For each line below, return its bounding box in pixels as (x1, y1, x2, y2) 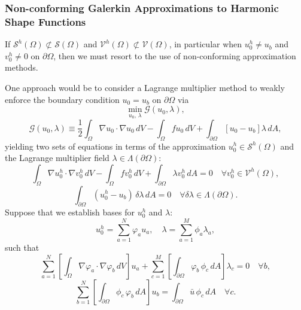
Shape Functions (5, 14, 86, 29)
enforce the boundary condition (5, 93, 120, 105)
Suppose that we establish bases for (5, 206, 135, 218)
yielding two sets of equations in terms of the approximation (5, 139, 226, 152)
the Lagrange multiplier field (5, 151, 110, 164)
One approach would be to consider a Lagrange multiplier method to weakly (5, 81, 285, 93)
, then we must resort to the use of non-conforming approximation (53, 49, 296, 62)
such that (5, 241, 39, 254)
